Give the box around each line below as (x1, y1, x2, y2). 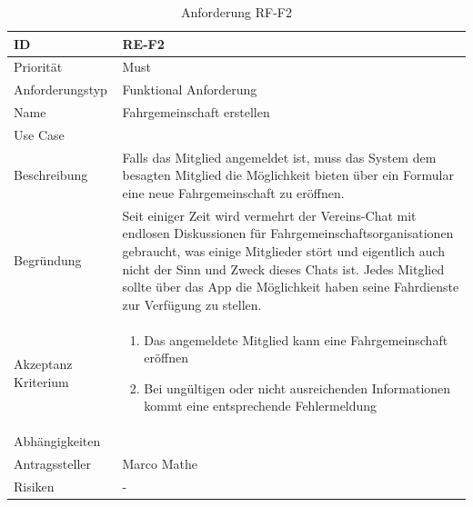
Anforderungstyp (14, 80, 107, 99)
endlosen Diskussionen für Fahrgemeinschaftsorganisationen (122, 224, 454, 243)
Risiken (14, 476, 55, 495)
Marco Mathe (122, 454, 197, 473)
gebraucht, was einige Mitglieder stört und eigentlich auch (122, 242, 446, 261)
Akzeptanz (14, 354, 73, 373)
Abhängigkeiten (14, 432, 101, 451)
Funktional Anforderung (122, 80, 257, 99)
